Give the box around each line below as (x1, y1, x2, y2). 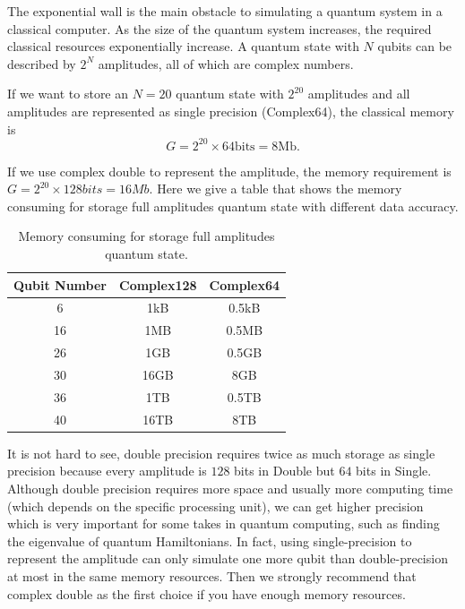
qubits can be (377, 37, 452, 56)
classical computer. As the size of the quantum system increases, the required (7, 19, 432, 38)
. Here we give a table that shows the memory (149, 179, 402, 198)
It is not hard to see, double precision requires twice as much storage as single (7, 443, 435, 462)
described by (7, 54, 76, 73)
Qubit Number (13, 275, 107, 294)
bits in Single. (356, 461, 432, 480)
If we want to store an (7, 84, 129, 103)
